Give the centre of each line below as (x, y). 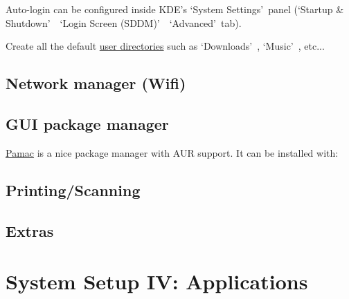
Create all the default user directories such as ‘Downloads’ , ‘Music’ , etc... (165, 46)
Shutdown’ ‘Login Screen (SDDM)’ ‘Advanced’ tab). (124, 22)
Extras (30, 230)
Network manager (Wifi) (96, 83)
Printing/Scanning (73, 190)
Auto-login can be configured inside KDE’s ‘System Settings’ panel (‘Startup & (175, 9)
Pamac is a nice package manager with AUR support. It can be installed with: (172, 152)
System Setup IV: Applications (157, 281)
